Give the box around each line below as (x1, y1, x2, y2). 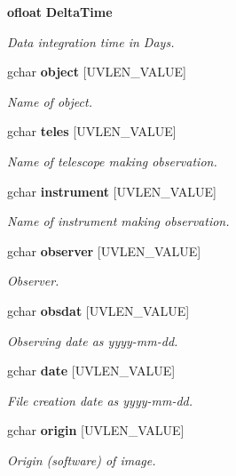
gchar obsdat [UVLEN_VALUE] (7, 301, 190, 319)
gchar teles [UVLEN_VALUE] (7, 122, 177, 141)
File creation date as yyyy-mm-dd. (7, 391, 193, 409)
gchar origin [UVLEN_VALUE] (7, 421, 185, 440)
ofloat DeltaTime (7, 3, 113, 20)
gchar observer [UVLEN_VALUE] (7, 241, 201, 260)
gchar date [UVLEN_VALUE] (7, 361, 176, 380)
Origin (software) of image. (7, 450, 156, 469)
